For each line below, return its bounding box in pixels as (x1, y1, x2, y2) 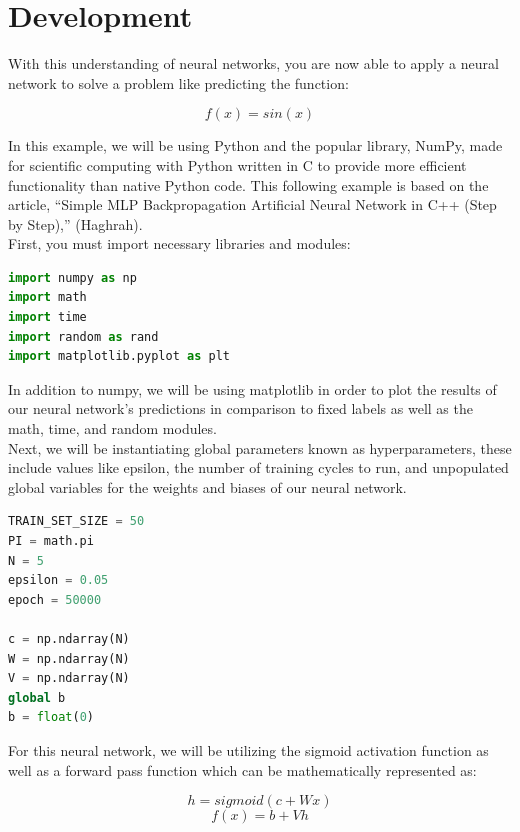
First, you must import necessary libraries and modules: (8, 233, 351, 254)
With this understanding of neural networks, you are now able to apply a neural (8, 53, 499, 74)
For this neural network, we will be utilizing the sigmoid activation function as (8, 739, 489, 760)
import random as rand (8, 329, 159, 344)
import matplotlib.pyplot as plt (8, 349, 230, 364)
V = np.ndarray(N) (8, 671, 130, 686)
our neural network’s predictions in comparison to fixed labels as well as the (8, 398, 473, 419)
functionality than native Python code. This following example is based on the (8, 174, 489, 195)
